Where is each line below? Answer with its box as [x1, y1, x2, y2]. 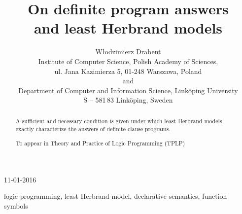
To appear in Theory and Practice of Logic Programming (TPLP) [15, 139, 185, 147]
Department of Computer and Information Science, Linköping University [18, 85, 238, 95]
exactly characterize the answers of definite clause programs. [15, 125, 171, 133]
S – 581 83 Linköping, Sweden [83, 95, 173, 105]
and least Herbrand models [34, 18, 223, 38]
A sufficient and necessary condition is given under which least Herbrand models [15, 116, 222, 125]
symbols [4, 200, 28, 211]
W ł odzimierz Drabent [95, 46, 161, 57]
